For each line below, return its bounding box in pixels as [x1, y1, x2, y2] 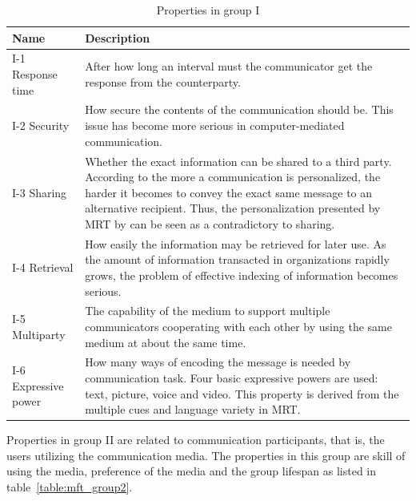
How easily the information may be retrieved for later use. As [85, 235, 386, 252]
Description [85, 29, 150, 46]
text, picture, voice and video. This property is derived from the [85, 385, 399, 402]
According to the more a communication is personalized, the [85, 168, 381, 185]
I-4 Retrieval [12, 259, 74, 276]
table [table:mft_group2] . [6, 479, 133, 495]
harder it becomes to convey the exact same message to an [85, 184, 373, 200]
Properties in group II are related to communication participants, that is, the [6, 431, 385, 448]
